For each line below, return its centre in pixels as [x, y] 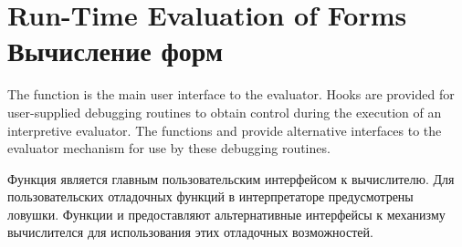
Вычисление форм [115, 51]
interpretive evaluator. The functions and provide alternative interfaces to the [225, 130]
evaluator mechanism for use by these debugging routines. [169, 148]
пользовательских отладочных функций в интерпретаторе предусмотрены [210, 196]
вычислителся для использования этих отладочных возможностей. [190, 232]
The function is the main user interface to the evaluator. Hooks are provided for [231, 94]
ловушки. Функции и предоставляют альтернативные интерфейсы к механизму [226, 214]
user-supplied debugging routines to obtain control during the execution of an [225, 112]
